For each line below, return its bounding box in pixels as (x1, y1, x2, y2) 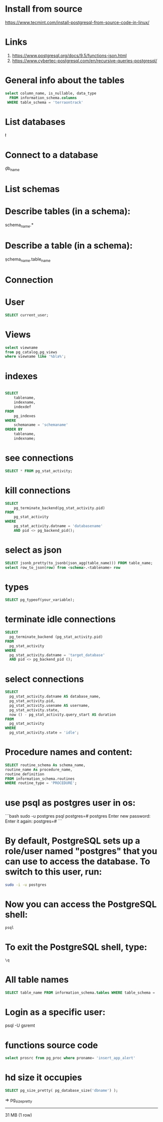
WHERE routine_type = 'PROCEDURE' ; (5, 781, 77, 786)
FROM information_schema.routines (5, 776, 75, 781)
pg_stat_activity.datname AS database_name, (9, 694, 101, 699)
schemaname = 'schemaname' (14, 422, 68, 427)
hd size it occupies (5, 1072, 82, 1083)
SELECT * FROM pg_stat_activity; (5, 468, 73, 473)
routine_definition (5, 771, 45, 776)
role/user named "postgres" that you (5, 846, 158, 857)
